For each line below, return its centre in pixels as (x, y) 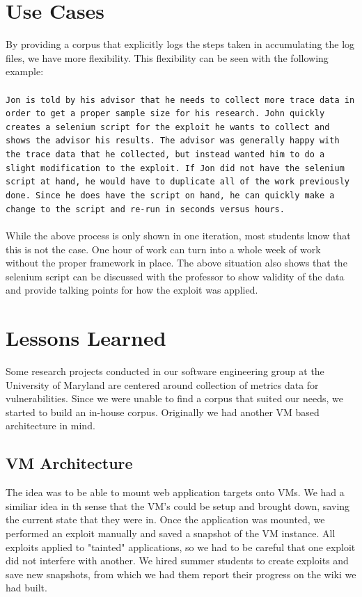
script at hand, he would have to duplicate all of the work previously (178, 182)
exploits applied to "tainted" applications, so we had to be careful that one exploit (181, 547)
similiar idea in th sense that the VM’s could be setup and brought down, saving (178, 506)
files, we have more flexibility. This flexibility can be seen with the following (167, 57)
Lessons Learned (86, 338)
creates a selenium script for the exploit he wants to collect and (168, 127)
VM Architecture (69, 463)
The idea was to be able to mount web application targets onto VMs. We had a (175, 492)
